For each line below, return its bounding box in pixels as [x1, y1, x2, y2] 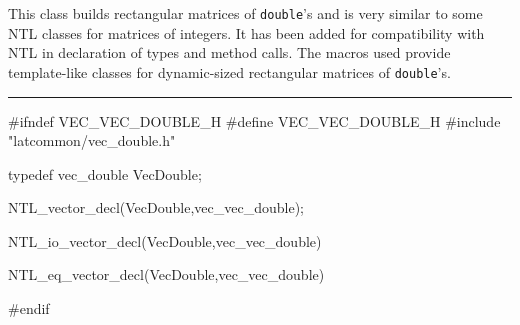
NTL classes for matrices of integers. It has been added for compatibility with [8, 22, 485, 43]
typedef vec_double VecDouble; [8, 163, 202, 184]
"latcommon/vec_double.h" [8, 130, 176, 151]
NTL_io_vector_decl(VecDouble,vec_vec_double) [8, 230, 322, 251]
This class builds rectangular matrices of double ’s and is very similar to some [8, 3, 483, 23]
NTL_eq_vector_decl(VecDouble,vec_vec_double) [8, 264, 325, 285]
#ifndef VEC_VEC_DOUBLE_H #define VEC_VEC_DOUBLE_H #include [8, 110, 501, 131]
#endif [8, 298, 50, 319]
